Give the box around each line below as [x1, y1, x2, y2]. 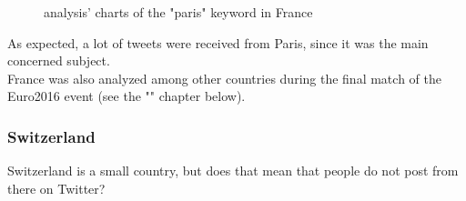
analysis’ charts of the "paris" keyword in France [44, 3, 313, 21]
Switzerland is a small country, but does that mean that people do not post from [7, 161, 459, 180]
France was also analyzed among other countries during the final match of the [7, 68, 441, 87]
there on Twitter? [7, 178, 106, 197]
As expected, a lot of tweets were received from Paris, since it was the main [7, 33, 429, 52]
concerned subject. [7, 51, 110, 70]
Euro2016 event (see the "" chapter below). [7, 86, 246, 106]
